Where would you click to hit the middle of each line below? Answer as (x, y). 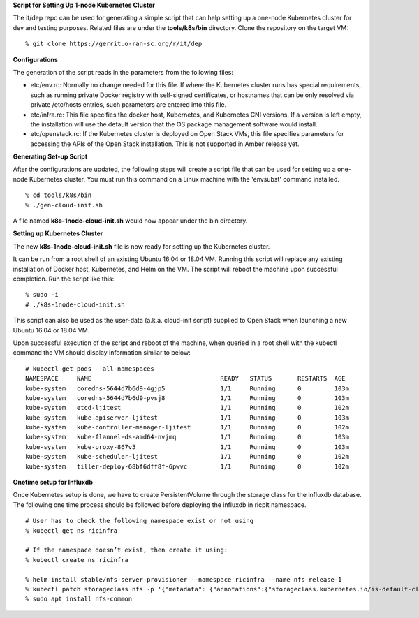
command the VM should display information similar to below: (102, 353)
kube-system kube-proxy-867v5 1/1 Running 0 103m (187, 447)
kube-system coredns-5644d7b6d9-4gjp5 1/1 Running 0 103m (187, 388)
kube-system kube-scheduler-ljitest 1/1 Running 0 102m (187, 457)
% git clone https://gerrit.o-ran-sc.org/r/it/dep (114, 44)
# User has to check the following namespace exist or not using (140, 521)
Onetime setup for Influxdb (53, 483)
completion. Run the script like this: (64, 279)
